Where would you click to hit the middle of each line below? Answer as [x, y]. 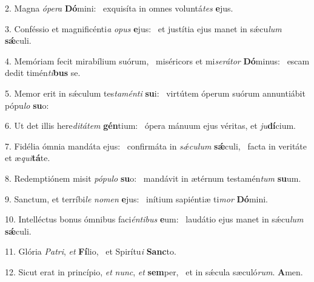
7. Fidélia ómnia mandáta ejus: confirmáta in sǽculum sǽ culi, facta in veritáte [156, 146]
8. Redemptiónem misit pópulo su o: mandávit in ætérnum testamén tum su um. [153, 178]
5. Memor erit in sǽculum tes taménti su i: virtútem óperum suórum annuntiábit [155, 93]
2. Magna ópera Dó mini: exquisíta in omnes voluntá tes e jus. [119, 8]
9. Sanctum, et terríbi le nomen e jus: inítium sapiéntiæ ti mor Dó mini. [137, 198]
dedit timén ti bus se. [43, 73]
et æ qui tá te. [28, 158]
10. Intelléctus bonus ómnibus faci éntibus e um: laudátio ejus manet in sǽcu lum [154, 219]
